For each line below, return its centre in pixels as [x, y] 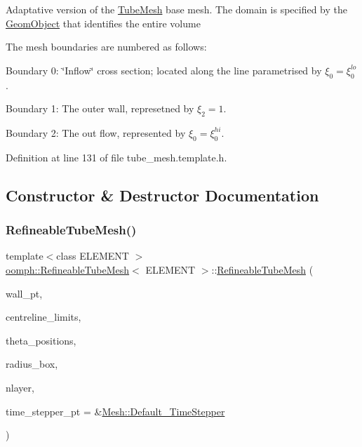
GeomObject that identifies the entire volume [103, 23]
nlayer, [20, 387]
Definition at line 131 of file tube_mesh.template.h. [116, 157]
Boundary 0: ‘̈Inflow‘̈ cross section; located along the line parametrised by [164, 70]
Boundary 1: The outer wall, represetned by [100, 108]
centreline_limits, [43, 317]
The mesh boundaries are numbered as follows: [106, 47]
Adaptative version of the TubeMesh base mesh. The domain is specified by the [176, 9]
